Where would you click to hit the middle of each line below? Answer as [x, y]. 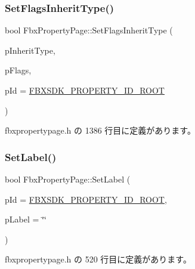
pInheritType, [30, 50]
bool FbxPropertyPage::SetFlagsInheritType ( [89, 30]
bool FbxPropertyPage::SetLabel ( [68, 179]
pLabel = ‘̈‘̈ [26, 219]
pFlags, [18, 70]
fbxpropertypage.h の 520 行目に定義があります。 [98, 259]
